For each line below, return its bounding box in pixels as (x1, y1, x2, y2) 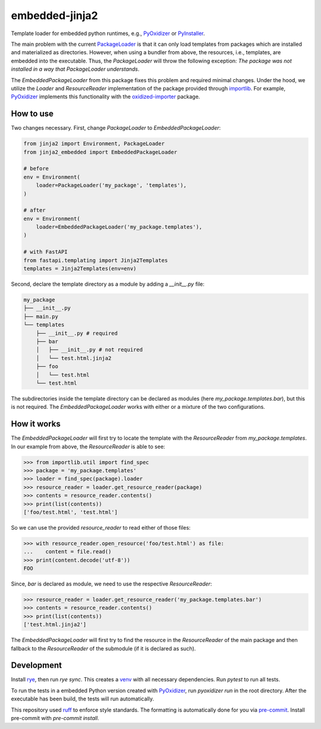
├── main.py (23, 313, 59, 320)
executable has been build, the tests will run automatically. (11, 695, 155, 702)
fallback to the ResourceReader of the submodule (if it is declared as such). (11, 644, 196, 652)
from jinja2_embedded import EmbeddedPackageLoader (23, 149, 178, 155)
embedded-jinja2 (11, 9, 98, 22)
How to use (11, 109, 53, 119)
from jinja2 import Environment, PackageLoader (23, 140, 165, 147)
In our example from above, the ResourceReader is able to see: (11, 443, 166, 450)
